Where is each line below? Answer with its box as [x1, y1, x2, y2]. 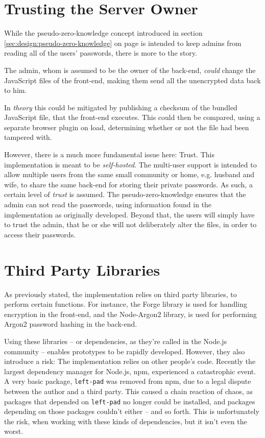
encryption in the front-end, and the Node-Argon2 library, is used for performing [4, 308, 257, 319]
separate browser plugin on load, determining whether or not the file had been [4, 121, 249, 132]
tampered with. [4, 132, 52, 142]
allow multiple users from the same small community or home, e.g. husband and [4, 169, 255, 180]
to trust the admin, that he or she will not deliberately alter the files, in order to [4, 219, 257, 230]
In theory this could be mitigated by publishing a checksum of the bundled [4, 102, 237, 112]
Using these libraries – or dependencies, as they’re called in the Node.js [4, 335, 227, 346]
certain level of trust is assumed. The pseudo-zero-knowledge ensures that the [4, 189, 246, 200]
